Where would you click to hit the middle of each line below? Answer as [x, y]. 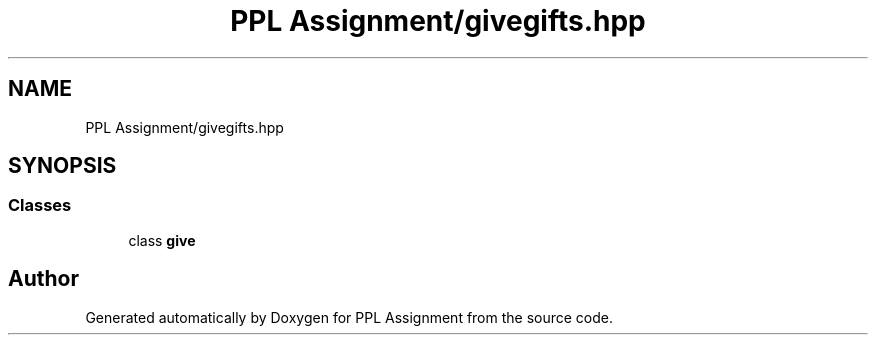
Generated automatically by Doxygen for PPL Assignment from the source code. [349, 317]
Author [43, 279]
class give [162, 240]
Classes [40, 205]
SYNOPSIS [62, 166]
